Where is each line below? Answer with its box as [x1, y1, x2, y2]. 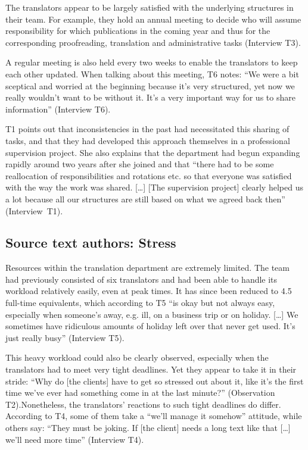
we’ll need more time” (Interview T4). [5, 433, 144, 445]
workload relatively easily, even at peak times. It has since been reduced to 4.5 [5, 285, 292, 297]
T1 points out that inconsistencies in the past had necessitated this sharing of [5, 123, 290, 135]
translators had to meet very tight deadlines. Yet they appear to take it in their [5, 363, 297, 376]
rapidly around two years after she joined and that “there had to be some [5, 158, 274, 170]
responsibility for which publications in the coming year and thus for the [5, 24, 270, 37]
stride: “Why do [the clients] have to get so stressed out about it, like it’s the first [5, 374, 304, 387]
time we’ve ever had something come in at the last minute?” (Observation [5, 386, 275, 399]
